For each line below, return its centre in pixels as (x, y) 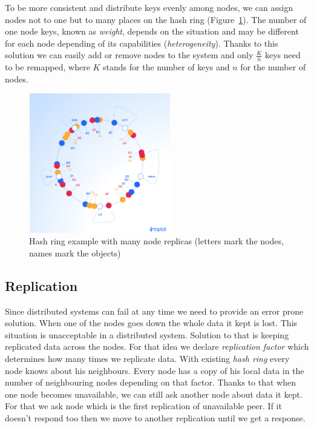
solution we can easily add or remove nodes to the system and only (129, 55)
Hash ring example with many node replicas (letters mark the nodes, (156, 241)
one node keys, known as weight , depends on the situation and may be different (152, 31)
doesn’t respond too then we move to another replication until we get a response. (155, 418)
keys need (283, 55)
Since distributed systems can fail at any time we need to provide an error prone (154, 311)
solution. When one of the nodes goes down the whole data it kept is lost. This (151, 323)
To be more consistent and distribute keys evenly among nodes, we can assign (149, 7)
